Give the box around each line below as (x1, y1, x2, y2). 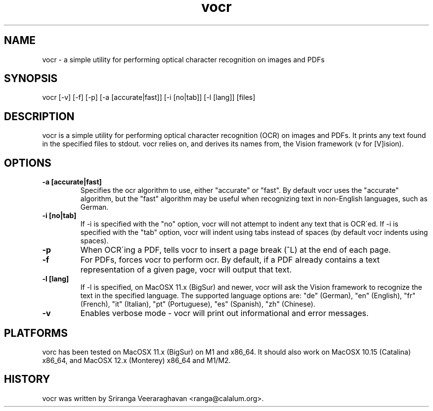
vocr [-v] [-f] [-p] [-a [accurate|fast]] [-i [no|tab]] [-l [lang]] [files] (42, 93, 256, 102)
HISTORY (4, 373, 50, 386)
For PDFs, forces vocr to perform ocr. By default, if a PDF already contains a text (80, 255, 380, 265)
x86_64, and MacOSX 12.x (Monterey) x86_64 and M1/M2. (42, 356, 231, 365)
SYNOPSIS (4, 72, 58, 85)
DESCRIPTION (4, 110, 75, 123)
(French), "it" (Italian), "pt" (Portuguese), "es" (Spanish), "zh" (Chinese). (80, 300, 315, 309)
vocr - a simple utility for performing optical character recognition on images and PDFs (42, 55, 325, 64)
